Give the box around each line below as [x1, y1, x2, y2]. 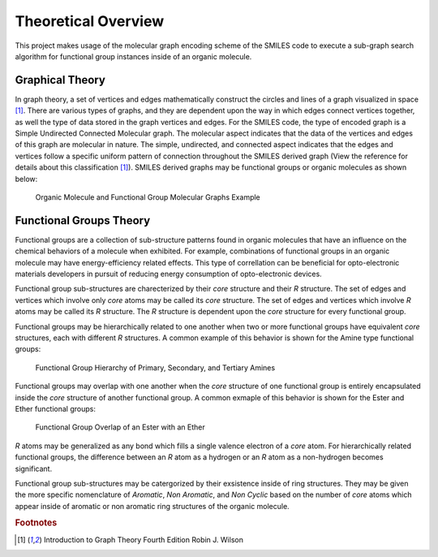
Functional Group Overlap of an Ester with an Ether [35, 422, 206, 432]
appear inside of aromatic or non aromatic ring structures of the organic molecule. [15, 501, 290, 511]
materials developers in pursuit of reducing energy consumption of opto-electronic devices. [15, 269, 322, 279]
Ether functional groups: [15, 404, 97, 413]
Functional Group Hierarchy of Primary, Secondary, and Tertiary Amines [35, 362, 276, 373]
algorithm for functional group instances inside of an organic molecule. [15, 51, 252, 61]
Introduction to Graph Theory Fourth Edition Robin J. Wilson [43, 534, 243, 544]
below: [15, 174, 38, 184]
